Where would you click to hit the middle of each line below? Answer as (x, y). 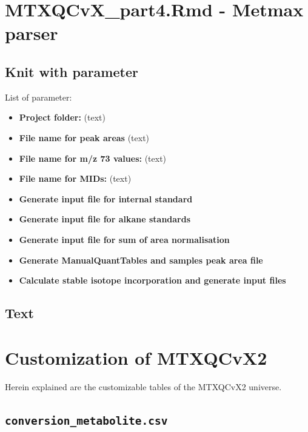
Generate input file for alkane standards (105, 219)
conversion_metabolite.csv (86, 420)
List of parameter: (38, 97)
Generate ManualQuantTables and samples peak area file (141, 260)
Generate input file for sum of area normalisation (124, 239)
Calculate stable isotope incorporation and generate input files (152, 280)
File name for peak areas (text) (84, 137)
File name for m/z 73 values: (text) (93, 158)
